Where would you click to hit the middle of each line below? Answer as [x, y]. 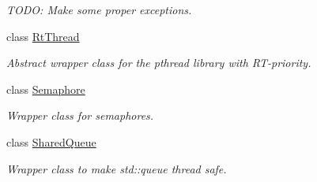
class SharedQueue [51, 141]
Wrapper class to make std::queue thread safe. [117, 168]
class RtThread [43, 36]
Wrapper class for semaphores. [80, 115]
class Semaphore [46, 89]
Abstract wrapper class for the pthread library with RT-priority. [159, 63]
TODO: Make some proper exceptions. [99, 9]
